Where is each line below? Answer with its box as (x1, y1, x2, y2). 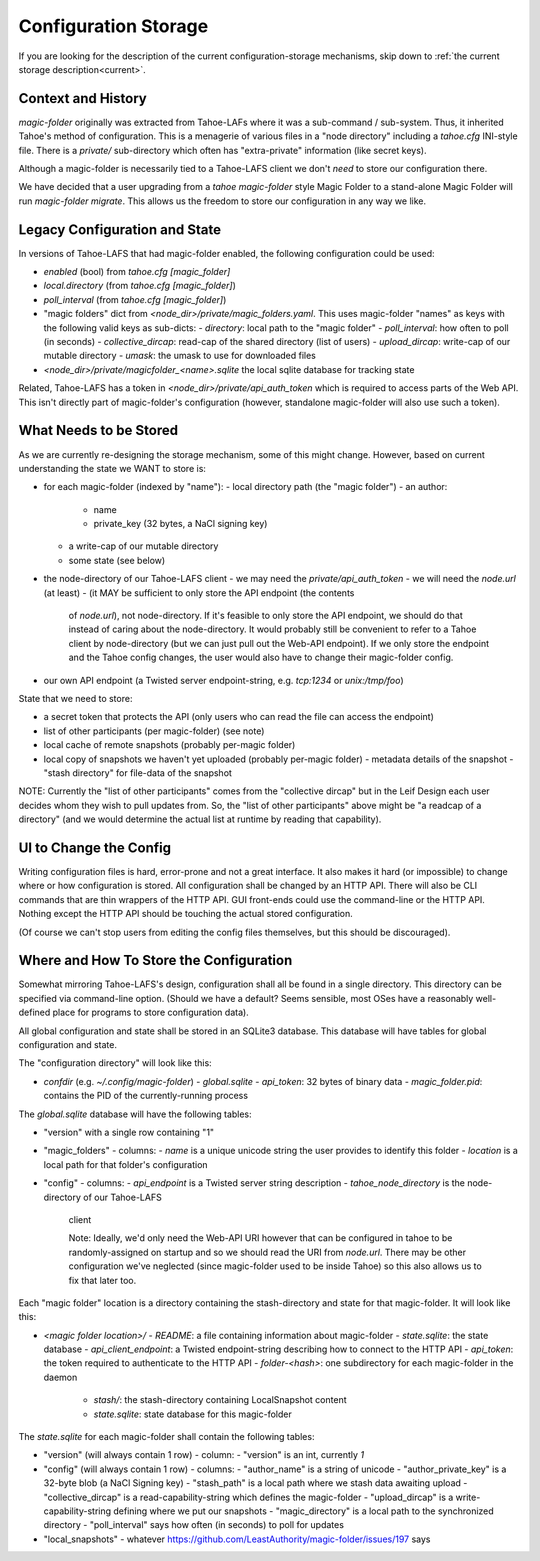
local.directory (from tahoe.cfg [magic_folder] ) (43, 280, 237, 292)
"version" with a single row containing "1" (43, 1126, 215, 1138)
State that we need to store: (18, 692, 133, 704)
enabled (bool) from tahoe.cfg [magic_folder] (43, 266, 231, 278)
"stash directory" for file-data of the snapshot (43, 766, 232, 779)
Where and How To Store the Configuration (18, 952, 293, 969)
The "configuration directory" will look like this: (18, 1057, 212, 1069)
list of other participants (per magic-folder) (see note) (43, 725, 265, 737)
